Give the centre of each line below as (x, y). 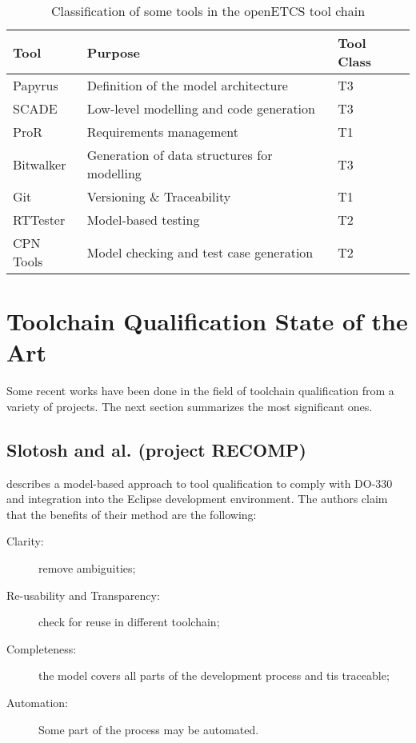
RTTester (39, 220)
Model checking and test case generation (200, 252)
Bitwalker (40, 164)
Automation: (38, 703)
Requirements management (163, 132)
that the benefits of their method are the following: (132, 514)
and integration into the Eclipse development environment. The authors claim (197, 499)
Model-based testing (143, 220)
